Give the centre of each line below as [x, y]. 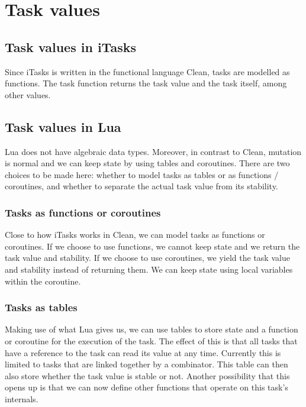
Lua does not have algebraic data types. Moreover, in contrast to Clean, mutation [153, 151]
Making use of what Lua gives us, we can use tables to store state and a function [152, 329]
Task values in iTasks [70, 46]
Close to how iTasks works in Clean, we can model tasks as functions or [135, 235]
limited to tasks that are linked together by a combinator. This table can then [146, 364]
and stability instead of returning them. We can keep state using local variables [149, 269]
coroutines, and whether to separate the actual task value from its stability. [141, 186]
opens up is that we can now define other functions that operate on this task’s [146, 387]
